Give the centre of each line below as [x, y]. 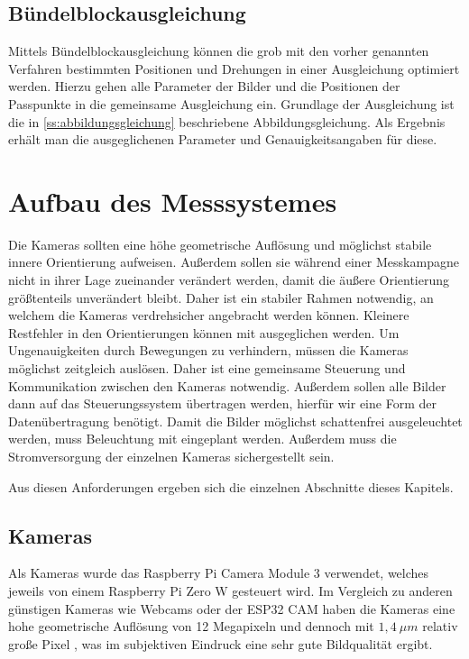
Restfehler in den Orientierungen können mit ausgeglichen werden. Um [204, 332]
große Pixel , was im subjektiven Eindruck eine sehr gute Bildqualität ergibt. [221, 643]
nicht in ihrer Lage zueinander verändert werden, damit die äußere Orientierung [229, 280]
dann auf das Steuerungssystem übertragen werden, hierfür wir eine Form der [222, 403]
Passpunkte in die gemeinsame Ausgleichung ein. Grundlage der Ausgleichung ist [231, 103]
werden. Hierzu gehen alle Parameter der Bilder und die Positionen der [204, 86]
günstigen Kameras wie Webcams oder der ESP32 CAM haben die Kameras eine [232, 608]
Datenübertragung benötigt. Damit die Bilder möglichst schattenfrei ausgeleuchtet [235, 421]
